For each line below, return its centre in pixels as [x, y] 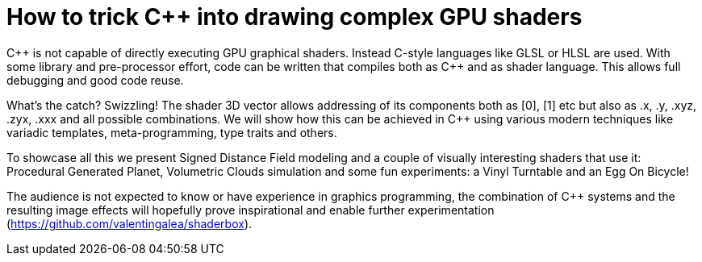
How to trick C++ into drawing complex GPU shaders [295, 17]
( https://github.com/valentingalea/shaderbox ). [130, 223]
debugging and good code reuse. [95, 80]
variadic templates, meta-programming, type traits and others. [172, 132]
